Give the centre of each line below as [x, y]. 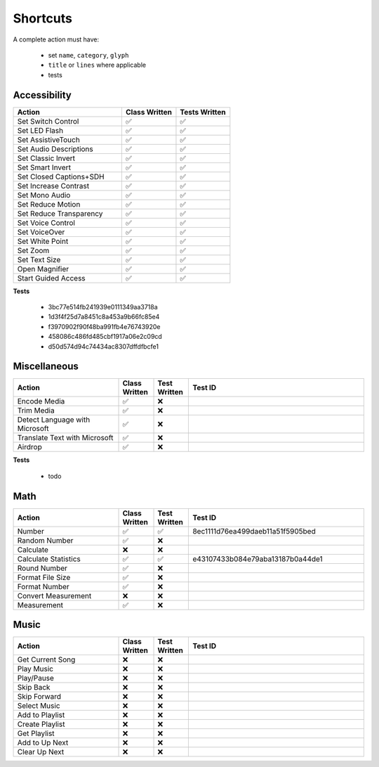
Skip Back [34, 688]
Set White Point [43, 241]
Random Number [45, 540]
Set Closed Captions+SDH [61, 176]
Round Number [42, 568]
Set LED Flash [40, 130]
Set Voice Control [46, 223]
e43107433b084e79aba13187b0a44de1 [258, 559]
